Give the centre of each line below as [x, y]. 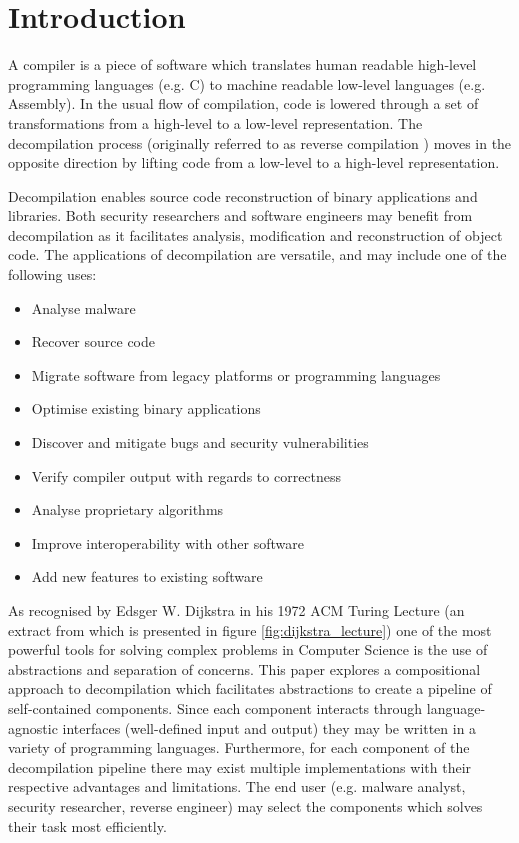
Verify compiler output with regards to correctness [186, 475]
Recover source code [93, 341]
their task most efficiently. [87, 825]
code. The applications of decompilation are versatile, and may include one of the [257, 254]
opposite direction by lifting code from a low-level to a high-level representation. [254, 162]
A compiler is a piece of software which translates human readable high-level [242, 64]
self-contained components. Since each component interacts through [215, 707]
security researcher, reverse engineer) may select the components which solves [245, 805]
